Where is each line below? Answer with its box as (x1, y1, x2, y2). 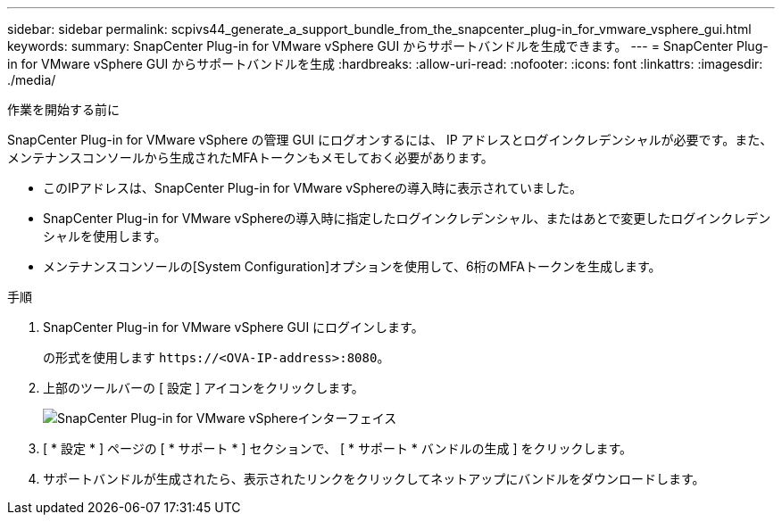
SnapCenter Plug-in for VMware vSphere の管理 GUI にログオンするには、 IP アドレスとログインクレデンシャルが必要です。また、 (7, 132, 773, 147)
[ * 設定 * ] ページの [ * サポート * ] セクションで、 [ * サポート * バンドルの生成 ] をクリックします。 (43, 441, 633, 456)
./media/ (7, 72, 56, 87)
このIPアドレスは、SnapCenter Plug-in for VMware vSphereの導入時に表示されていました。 (43, 180, 582, 195)
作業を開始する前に (7, 102, 120, 117)
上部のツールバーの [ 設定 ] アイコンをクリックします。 (43, 380, 364, 395)
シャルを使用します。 (43, 228, 167, 244)
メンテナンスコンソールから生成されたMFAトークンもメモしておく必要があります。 (7, 150, 494, 165)
